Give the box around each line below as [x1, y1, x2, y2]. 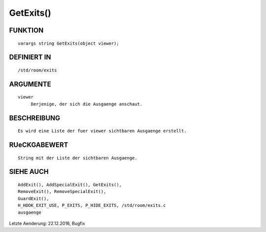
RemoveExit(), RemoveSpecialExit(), [18, 189, 106, 195]
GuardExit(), [18, 196, 49, 201]
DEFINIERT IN [9, 53, 51, 62]
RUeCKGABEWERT [9, 140, 68, 149]
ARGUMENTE [9, 80, 51, 88]
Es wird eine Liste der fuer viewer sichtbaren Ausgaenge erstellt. [18, 128, 187, 134]
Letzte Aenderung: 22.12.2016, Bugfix [9, 220, 85, 226]
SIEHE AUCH [9, 167, 49, 176]
